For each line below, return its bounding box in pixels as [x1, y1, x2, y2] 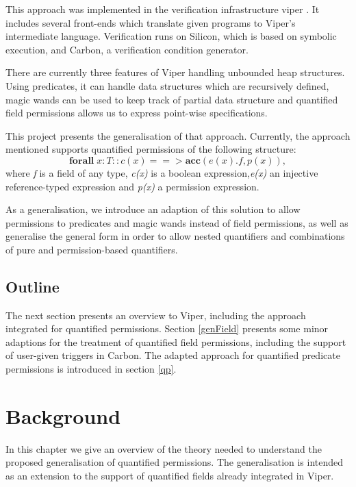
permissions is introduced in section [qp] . [5, 362, 177, 376]
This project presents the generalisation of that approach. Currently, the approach [5, 128, 351, 142]
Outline [5, 275, 60, 297]
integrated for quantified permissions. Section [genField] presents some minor [5, 321, 329, 336]
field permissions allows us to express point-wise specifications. [5, 105, 268, 120]
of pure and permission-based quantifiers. [5, 242, 178, 256]
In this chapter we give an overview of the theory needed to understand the [5, 441, 322, 455]
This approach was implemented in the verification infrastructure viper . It [5, 2, 320, 16]
